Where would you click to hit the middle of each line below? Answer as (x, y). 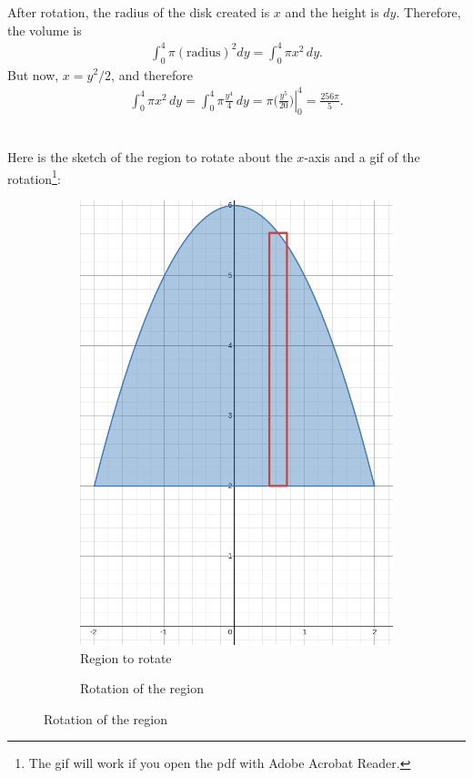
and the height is (332, 12)
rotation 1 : (34, 177)
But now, (33, 74)
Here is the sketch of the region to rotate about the (150, 157)
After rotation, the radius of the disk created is (139, 12)
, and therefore (152, 74)
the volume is (45, 30)
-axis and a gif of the (362, 157)
